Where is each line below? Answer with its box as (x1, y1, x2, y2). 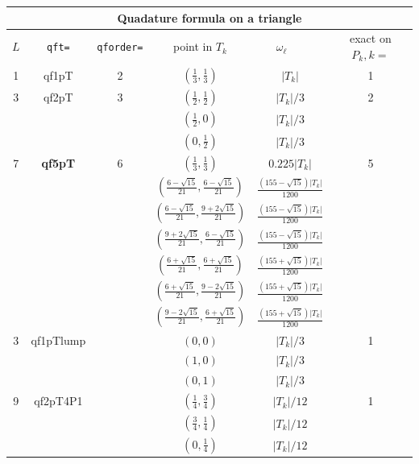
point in (172, 38, 213, 55)
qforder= (97, 42, 143, 54)
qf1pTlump (31, 331, 86, 348)
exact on (350, 30, 392, 47)
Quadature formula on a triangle (117, 9, 302, 26)
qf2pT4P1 (34, 392, 83, 409)
